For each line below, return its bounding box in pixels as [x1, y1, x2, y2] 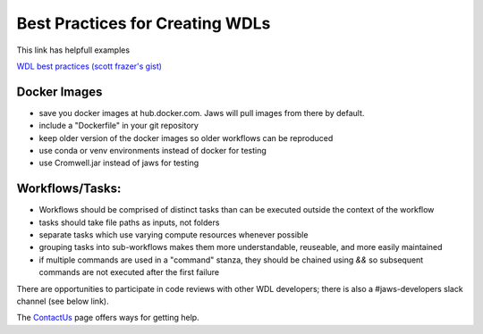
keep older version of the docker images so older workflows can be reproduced [38, 132, 334, 143]
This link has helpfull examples [16, 45, 130, 55]
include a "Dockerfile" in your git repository [38, 121, 199, 131]
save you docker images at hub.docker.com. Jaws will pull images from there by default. [38, 107, 365, 118]
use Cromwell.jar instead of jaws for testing [38, 157, 199, 169]
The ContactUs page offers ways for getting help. [16, 313, 200, 323]
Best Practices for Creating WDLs [16, 13, 271, 33]
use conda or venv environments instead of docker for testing [38, 146, 267, 156]
